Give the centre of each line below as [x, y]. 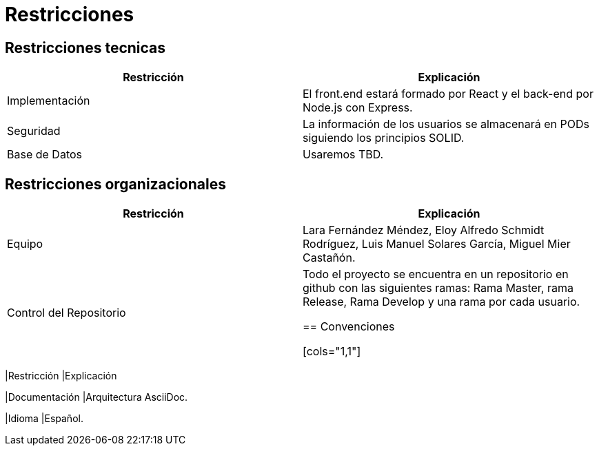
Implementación [49, 101]
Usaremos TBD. [343, 155]
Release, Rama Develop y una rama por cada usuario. [441, 302]
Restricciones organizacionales [115, 184]
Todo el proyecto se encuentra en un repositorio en [436, 274]
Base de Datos [44, 155]
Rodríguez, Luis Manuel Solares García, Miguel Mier [437, 244]
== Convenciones [349, 327]
